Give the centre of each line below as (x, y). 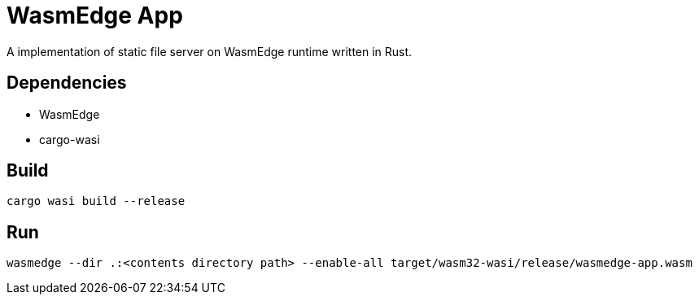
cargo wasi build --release (96, 201)
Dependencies (67, 83)
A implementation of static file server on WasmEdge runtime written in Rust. (210, 51)
